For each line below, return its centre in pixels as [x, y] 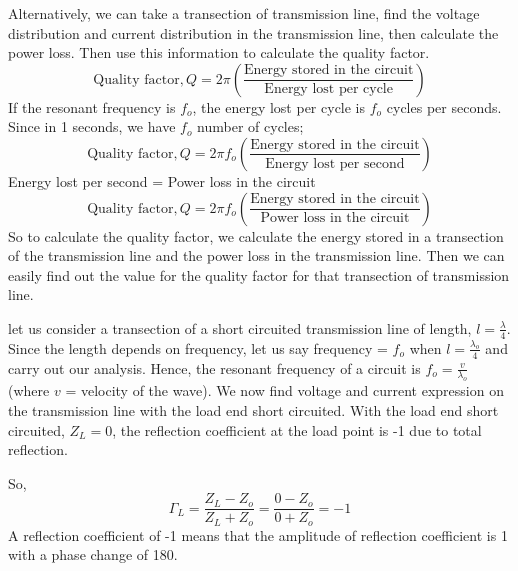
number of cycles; [250, 126]
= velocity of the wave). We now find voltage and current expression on [284, 390]
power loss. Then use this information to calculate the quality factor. [219, 52]
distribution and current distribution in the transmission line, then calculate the [253, 32]
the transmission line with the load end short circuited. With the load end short [253, 409]
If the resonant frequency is [92, 106]
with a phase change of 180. [93, 554]
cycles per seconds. [444, 106]
